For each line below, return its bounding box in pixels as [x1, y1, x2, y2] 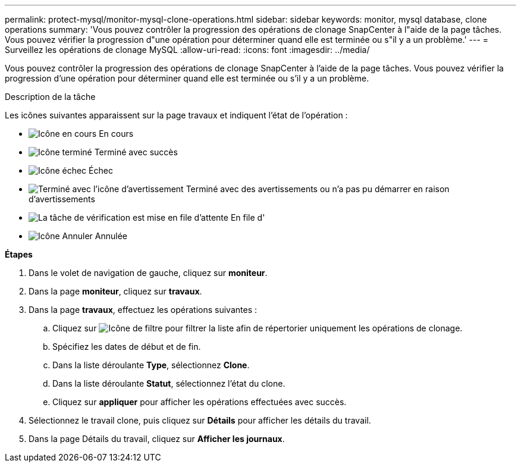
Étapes [5, 249, 33, 259]
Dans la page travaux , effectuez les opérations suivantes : [29, 305, 258, 315]
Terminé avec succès [94, 147, 178, 157]
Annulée [95, 231, 127, 241]
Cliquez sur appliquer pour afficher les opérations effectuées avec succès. [52, 397, 347, 407]
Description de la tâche [5, 92, 96, 102]
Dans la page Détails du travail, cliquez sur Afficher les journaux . [29, 434, 285, 444]
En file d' [230, 212, 265, 222]
